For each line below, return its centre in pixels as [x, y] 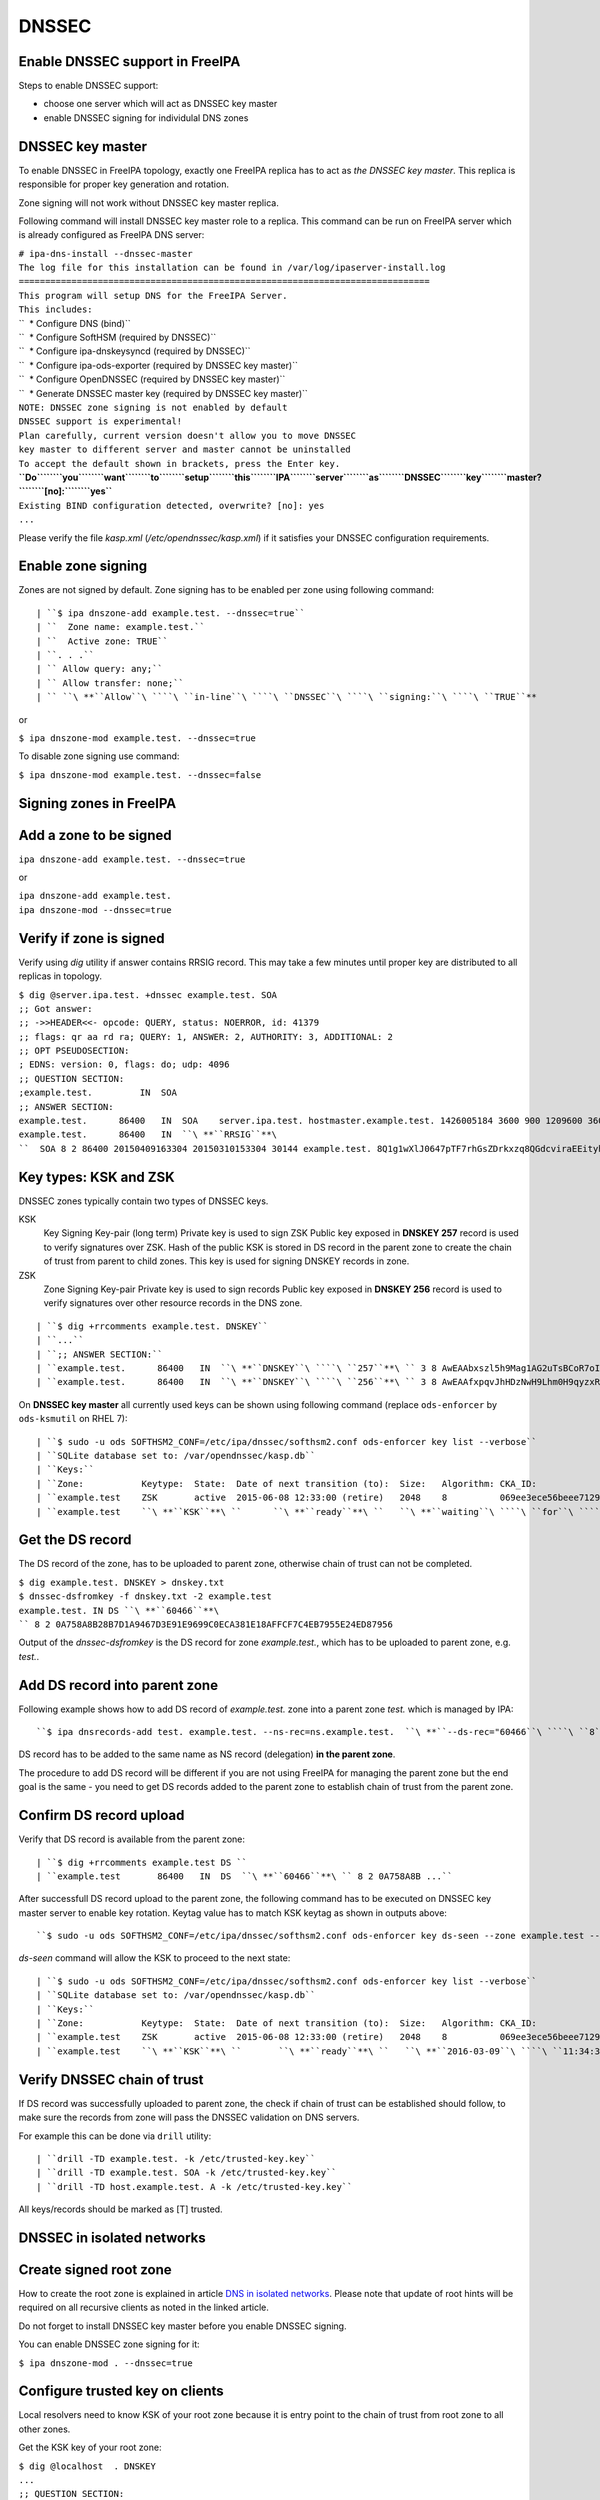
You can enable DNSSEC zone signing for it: [109, 2344]
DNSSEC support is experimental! [100, 421]
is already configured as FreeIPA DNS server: [111, 235]
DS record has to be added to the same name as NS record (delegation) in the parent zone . [207, 1754]
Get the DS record [75, 1540]
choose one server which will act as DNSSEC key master [160, 104]
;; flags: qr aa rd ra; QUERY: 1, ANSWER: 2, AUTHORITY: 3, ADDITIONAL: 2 [206, 1036]
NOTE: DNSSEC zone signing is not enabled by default [153, 407]
